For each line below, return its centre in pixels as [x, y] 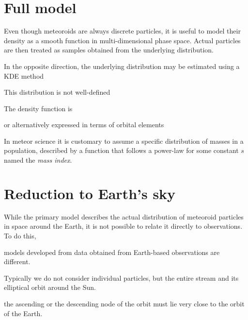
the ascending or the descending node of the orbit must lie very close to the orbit [124, 303]
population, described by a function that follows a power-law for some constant [121, 150]
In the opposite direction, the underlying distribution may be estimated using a [122, 66]
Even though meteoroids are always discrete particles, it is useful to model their [122, 31]
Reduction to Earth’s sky [90, 193]
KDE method [24, 76]
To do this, [20, 235]
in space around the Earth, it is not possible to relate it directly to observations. [123, 226]
